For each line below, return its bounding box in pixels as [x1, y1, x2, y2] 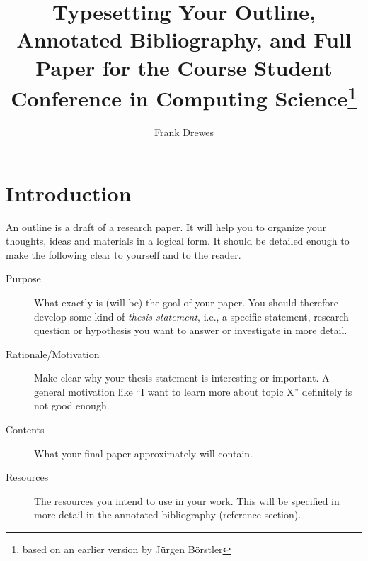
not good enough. [34, 398, 110, 413]
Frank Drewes [154, 125, 214, 140]
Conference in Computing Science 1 [11, 80, 357, 113]
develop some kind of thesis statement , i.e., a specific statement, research [34, 309, 349, 323]
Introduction [6, 178, 132, 207]
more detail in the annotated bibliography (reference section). [34, 507, 301, 522]
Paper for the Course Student [35, 52, 333, 82]
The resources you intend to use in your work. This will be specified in [34, 493, 340, 508]
